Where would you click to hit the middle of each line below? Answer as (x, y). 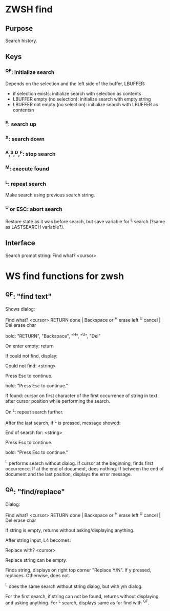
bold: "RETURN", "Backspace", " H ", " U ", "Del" (53, 336)
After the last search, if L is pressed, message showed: (63, 422)
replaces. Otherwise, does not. (38, 576)
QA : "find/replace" (35, 491)
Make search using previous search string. (50, 195)
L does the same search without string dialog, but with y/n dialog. (74, 586)
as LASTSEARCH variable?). (35, 227)
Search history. (21, 41)
